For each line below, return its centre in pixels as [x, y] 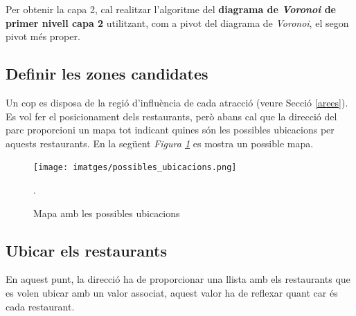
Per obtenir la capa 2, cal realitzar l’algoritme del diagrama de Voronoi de [171, 9]
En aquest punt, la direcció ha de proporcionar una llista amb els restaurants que [178, 279]
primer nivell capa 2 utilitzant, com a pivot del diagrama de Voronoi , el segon [177, 22]
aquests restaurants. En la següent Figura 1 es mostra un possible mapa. [160, 143]
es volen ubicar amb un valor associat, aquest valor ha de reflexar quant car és [172, 292]
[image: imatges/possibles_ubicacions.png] [135, 168]
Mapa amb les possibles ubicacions [107, 213]
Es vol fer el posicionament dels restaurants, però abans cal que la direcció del [171, 116]
